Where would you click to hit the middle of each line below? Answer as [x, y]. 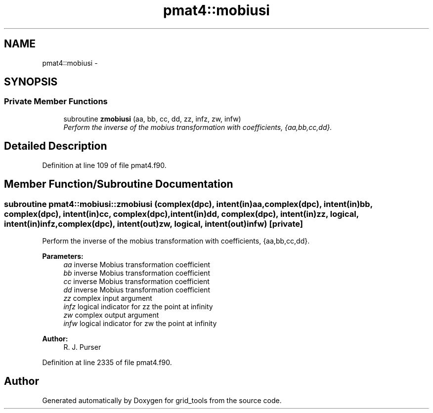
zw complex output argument [111, 315]
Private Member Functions [56, 102]
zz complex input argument [108, 298]
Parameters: [63, 256]
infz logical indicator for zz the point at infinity [138, 306]
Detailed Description [56, 146]
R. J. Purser [82, 347]
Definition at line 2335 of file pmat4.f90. [107, 362]
